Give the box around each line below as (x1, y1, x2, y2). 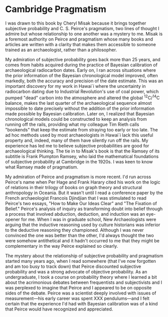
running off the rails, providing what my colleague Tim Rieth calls (5, 121, 139, 127)
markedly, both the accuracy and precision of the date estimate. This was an (5, 78, 163, 84)
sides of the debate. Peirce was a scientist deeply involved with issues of (5, 290, 156, 296)
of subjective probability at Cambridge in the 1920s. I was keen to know (5, 158, 153, 165)
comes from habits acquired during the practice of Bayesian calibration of (5, 62, 158, 68)
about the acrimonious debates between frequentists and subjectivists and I (5, 279, 162, 285)
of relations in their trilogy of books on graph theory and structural (5, 184, 142, 190)
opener (5, 216, 20, 222)
